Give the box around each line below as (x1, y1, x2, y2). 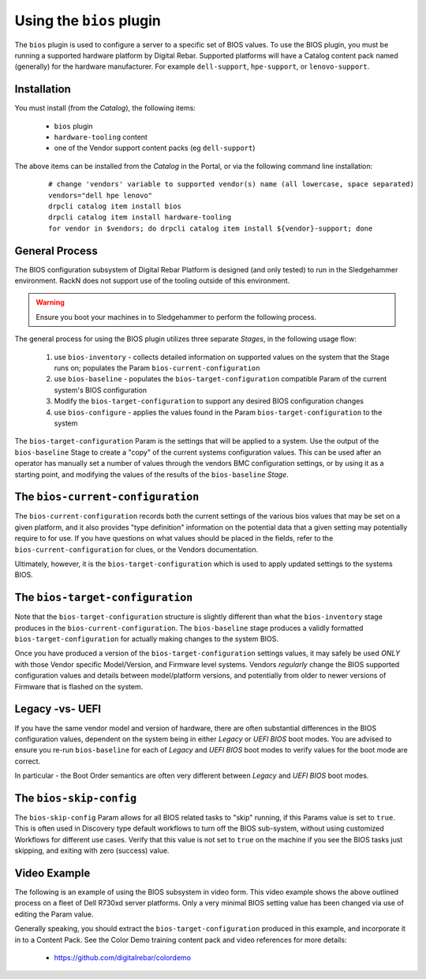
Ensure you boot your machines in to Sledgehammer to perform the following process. (35, 312, 317, 321)
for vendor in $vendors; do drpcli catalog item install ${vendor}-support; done (48, 223, 373, 233)
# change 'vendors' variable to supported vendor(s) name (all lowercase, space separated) (48, 180, 414, 189)
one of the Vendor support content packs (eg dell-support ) (54, 143, 256, 153)
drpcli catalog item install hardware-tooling (48, 213, 232, 222)
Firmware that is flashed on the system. (14, 681, 144, 691)
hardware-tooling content (54, 133, 148, 142)
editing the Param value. (14, 909, 94, 919)
